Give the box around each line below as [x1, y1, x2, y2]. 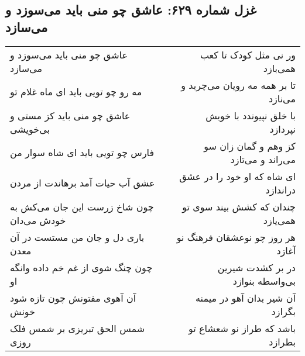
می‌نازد [268, 91, 296, 105]
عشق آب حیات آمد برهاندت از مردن [10, 176, 155, 190]
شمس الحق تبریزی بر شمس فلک [10, 321, 145, 335]
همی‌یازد [263, 213, 296, 227]
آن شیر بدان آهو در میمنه [196, 291, 296, 305]
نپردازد [269, 122, 296, 136]
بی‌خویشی [10, 122, 50, 136]
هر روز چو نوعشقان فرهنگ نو [176, 230, 296, 244]
